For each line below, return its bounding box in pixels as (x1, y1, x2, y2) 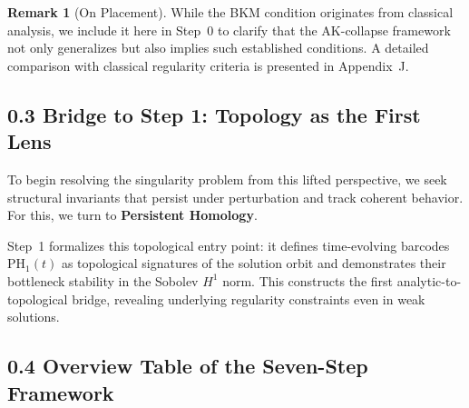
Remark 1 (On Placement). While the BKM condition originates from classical (7, 3, 454, 21)
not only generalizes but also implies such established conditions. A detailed (7, 38, 429, 57)
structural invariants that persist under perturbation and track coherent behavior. (7, 187, 464, 206)
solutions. (7, 307, 60, 326)
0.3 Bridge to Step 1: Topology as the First (7, 100, 421, 128)
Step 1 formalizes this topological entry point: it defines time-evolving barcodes (7, 235, 450, 254)
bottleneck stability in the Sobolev (7, 271, 199, 290)
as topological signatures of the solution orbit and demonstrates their (61, 254, 446, 273)
